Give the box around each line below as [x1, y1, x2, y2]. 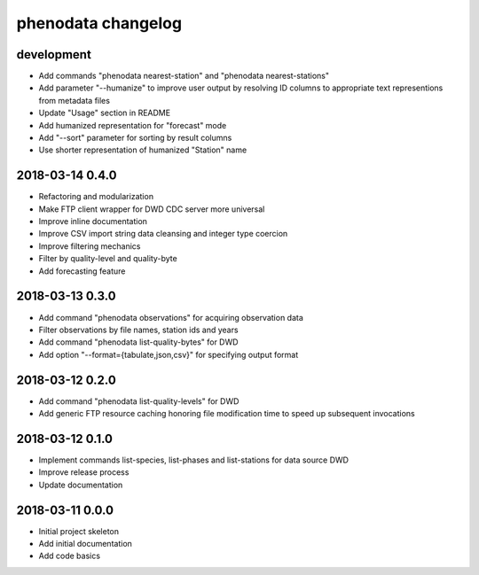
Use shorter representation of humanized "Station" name [38, 144, 247, 155]
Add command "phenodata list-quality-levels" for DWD [38, 395, 239, 407]
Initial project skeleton [38, 525, 120, 536]
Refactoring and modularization [38, 191, 154, 202]
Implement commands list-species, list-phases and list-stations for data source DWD [38, 455, 349, 465]
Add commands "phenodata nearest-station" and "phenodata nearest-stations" [38, 71, 330, 82]
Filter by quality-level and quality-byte [38, 253, 177, 264]
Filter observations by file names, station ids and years [38, 324, 239, 335]
